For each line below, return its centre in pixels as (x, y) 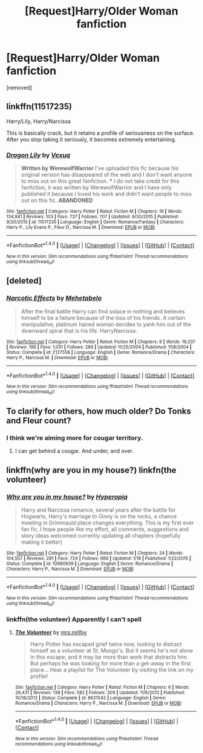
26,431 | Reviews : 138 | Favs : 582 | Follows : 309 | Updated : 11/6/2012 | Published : (100, 693)
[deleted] (24, 281)
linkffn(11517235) (39, 107)
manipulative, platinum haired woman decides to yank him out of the (106, 324)
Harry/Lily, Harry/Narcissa (39, 121)
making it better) (41, 542)
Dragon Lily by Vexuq (38, 155)
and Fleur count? (39, 421)
